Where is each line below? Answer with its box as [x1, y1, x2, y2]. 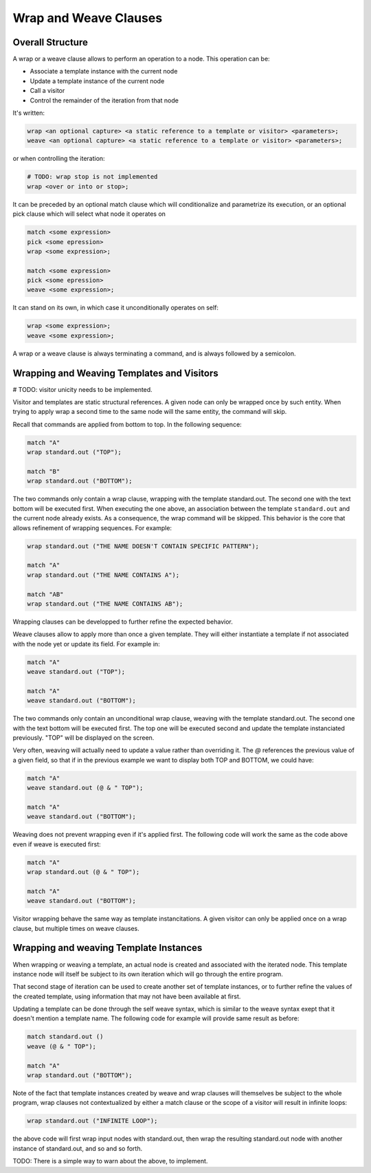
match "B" [27, 468, 60, 476]
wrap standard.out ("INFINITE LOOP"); [27, 1117, 158, 1125]
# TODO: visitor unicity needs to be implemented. [12, 385, 153, 393]
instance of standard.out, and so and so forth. [12, 1144, 143, 1152]
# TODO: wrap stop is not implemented [27, 173, 158, 181]
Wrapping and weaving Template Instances [12, 942, 203, 954]
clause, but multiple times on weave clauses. [12, 924, 140, 932]
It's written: [12, 109, 45, 117]
